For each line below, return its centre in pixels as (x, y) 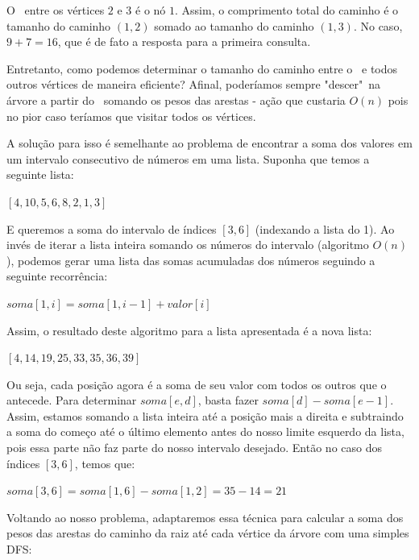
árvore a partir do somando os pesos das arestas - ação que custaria (176, 100)
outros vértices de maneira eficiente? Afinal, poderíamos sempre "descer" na (194, 84)
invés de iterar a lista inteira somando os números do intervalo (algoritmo (188, 245)
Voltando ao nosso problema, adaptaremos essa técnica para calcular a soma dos (205, 517)
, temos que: (105, 463)
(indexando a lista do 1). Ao (325, 228)
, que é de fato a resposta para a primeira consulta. (184, 41)
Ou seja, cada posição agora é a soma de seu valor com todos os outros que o (197, 384)
